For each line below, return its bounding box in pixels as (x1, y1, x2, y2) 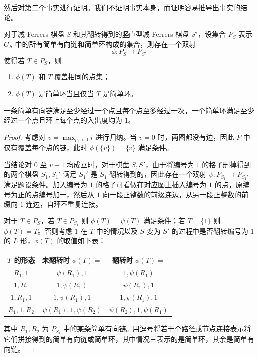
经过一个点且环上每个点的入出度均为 (4, 115, 122, 125)
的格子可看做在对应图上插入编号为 (95, 179, 207, 190)
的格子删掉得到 (202, 159, 251, 169)
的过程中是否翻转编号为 (171, 225, 248, 236)
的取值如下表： (57, 235, 106, 246)
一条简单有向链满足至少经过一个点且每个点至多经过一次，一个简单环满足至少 (4, 105, 254, 115)
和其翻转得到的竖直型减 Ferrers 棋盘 (73, 29, 190, 39)
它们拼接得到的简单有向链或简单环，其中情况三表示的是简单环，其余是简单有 (4, 333, 254, 344)
